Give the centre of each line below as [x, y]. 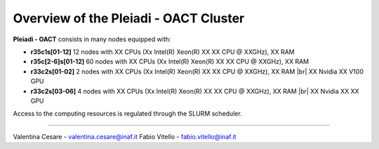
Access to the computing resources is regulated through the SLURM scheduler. [127, 114]
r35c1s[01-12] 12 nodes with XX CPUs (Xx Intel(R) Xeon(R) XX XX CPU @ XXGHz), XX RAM [162, 52]
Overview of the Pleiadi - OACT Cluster [129, 18]
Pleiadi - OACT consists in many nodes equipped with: [92, 39]
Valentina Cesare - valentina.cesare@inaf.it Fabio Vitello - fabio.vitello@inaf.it [125, 136]
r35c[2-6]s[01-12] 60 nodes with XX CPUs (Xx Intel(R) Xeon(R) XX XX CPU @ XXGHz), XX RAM [169, 62]
